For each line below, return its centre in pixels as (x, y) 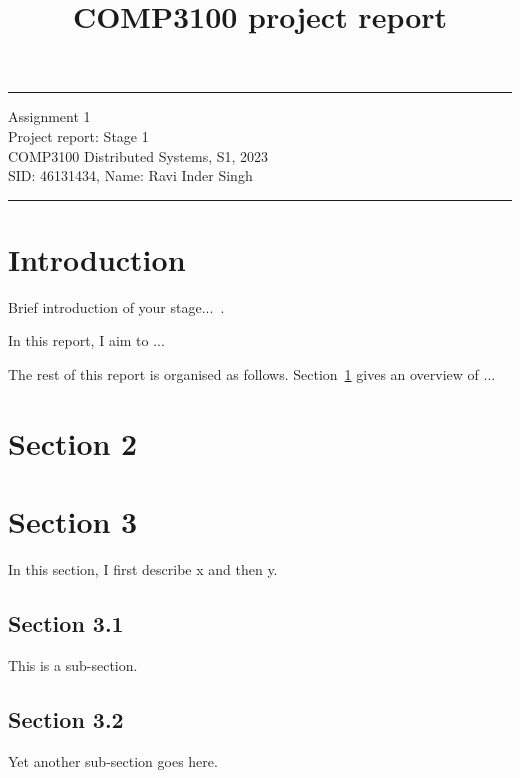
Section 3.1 (66, 623)
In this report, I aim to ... (86, 340)
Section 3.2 (66, 718)
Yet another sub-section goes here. (113, 760)
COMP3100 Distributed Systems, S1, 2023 (138, 155)
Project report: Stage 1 (78, 135)
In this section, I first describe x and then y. (143, 569)
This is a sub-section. (73, 664)
